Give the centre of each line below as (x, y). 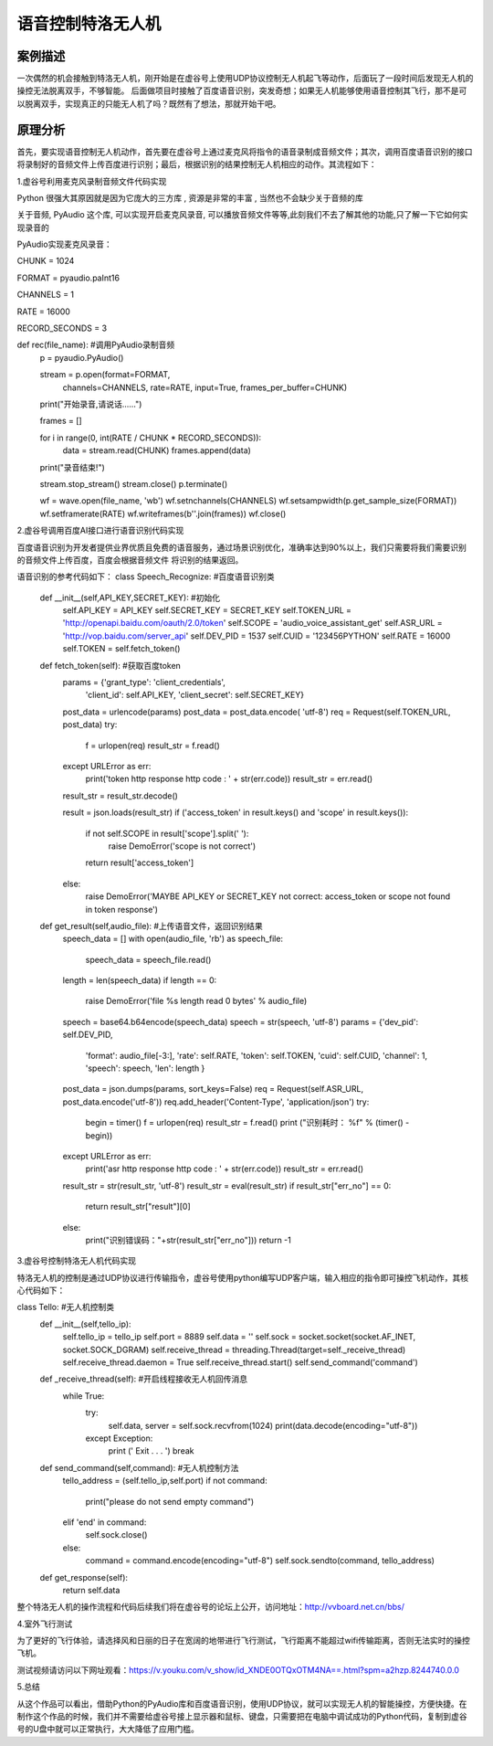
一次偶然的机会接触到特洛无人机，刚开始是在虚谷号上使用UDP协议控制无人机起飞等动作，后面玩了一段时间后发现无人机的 (245, 79)
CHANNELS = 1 (46, 295)
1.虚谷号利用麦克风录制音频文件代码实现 (92, 181)
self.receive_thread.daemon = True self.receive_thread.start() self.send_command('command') (241, 1362)
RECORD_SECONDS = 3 (62, 328)
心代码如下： (41, 1291)
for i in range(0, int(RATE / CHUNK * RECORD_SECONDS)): (151, 438)
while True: (84, 1396)
